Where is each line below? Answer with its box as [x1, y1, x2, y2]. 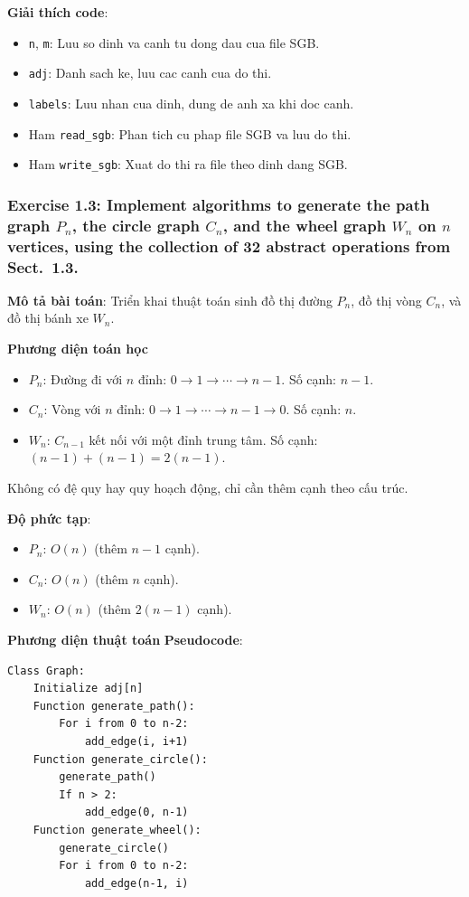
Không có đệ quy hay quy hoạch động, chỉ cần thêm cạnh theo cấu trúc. [7, 478, 408, 497]
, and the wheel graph [222, 213, 387, 236]
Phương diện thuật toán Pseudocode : [7, 629, 243, 648]
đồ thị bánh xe [7, 308, 89, 327]
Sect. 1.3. [7, 255, 79, 278]
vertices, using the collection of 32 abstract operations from [7, 234, 451, 257]
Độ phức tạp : [7, 508, 91, 527]
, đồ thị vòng [351, 290, 422, 309]
